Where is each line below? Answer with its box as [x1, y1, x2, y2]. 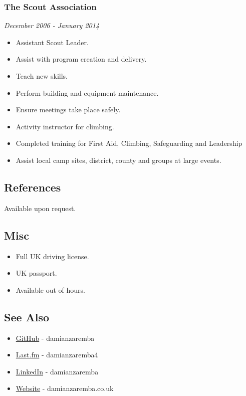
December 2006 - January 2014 [4, 20, 100, 31]
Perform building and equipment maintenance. [16, 87, 159, 98]
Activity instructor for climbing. [16, 121, 114, 131]
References [4, 179, 61, 194]
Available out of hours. [16, 284, 85, 295]
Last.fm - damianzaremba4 [16, 349, 98, 360]
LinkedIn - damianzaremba [16, 366, 99, 376]
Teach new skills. [16, 71, 68, 81]
